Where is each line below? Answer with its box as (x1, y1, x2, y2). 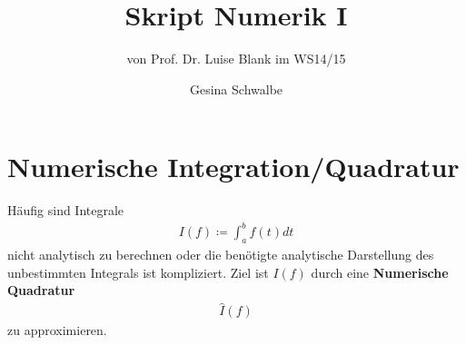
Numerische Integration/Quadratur (7, 148, 460, 185)
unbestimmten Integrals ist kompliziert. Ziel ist (7, 262, 269, 281)
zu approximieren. (7, 320, 107, 340)
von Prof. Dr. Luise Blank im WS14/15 (126, 49, 346, 68)
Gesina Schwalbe (189, 79, 283, 98)
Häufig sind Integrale (7, 201, 124, 220)
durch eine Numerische (311, 262, 449, 281)
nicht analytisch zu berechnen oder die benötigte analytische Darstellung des (7, 245, 434, 264)
